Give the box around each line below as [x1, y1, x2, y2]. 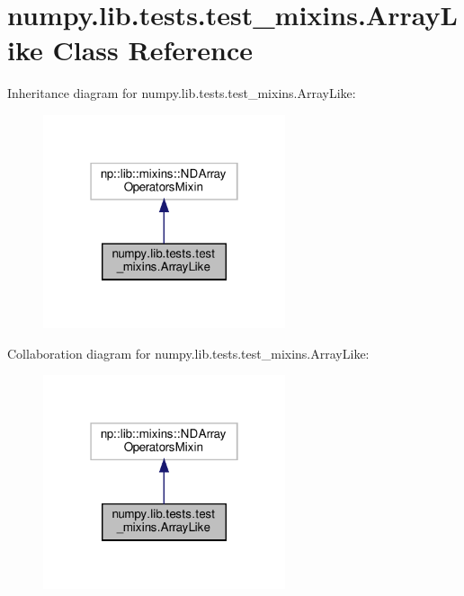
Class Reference [52, 31, 254, 68]
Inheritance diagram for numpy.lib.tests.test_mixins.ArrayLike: [7, 84, 356, 102]
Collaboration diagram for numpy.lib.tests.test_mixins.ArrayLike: [7, 343, 370, 362]
